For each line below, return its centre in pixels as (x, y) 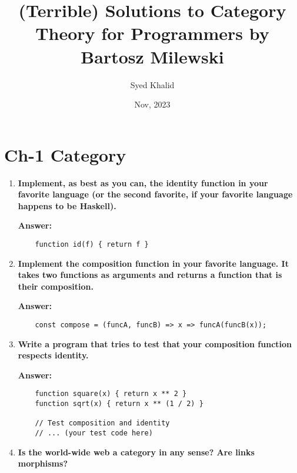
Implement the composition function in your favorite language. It (153, 263)
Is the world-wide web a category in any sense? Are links (136, 452)
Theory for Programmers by (152, 33)
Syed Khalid (152, 84)
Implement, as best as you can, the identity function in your (143, 182)
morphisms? (43, 463)
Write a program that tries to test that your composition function (155, 343)
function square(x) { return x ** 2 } (111, 394)
